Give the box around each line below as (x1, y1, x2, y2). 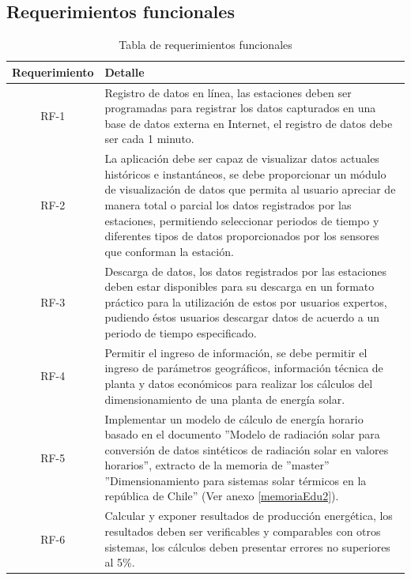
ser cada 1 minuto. (104, 130, 194, 147)
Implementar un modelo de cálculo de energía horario (104, 410, 364, 427)
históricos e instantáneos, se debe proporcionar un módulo (104, 165, 386, 182)
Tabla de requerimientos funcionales (119, 36, 292, 53)
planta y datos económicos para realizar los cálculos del (104, 375, 373, 392)
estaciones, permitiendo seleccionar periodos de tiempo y (104, 212, 379, 228)
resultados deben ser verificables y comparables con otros (104, 522, 381, 539)
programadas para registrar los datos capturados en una (104, 100, 376, 116)
